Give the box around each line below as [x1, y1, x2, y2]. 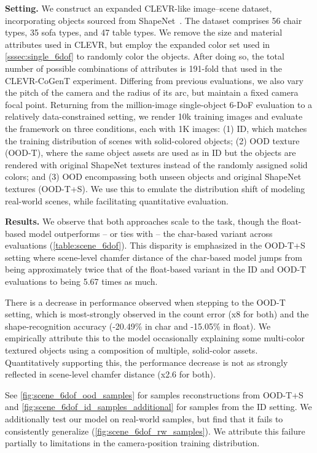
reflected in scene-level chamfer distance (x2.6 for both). [5, 368, 216, 381]
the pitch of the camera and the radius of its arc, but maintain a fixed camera [5, 86, 299, 99]
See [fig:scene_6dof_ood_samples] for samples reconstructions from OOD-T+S [5, 388, 303, 401]
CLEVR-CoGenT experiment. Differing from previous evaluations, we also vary [5, 74, 303, 87]
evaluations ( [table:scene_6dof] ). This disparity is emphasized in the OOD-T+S [5, 239, 305, 252]
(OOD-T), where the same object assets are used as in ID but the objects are [5, 146, 296, 159]
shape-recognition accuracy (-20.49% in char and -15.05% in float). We [5, 319, 271, 332]
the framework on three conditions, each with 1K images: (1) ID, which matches [5, 122, 307, 134]
